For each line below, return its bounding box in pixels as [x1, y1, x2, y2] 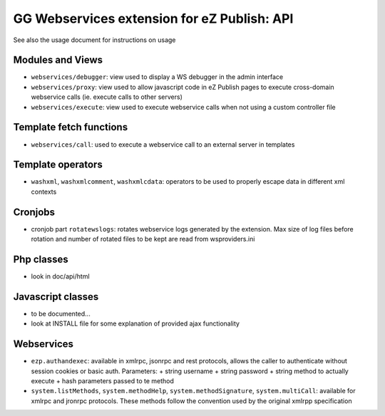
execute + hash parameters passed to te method [31, 377, 175, 385]
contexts [31, 187, 57, 196]
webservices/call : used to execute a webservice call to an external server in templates [31, 140, 295, 149]
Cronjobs [13, 206, 56, 218]
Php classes [13, 253, 68, 265]
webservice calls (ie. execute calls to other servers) [31, 93, 183, 101]
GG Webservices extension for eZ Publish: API [13, 11, 294, 26]
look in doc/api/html [31, 272, 90, 281]
